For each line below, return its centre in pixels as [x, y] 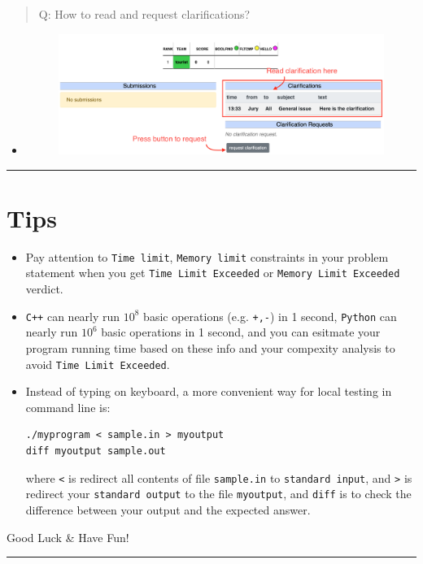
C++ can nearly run [73, 316]
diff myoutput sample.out [96, 451]
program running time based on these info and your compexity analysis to [210, 347]
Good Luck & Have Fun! [68, 537]
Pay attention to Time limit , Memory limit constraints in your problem [207, 256]
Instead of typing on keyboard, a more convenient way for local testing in [209, 391]
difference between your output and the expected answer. [168, 509]
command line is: [68, 407]
